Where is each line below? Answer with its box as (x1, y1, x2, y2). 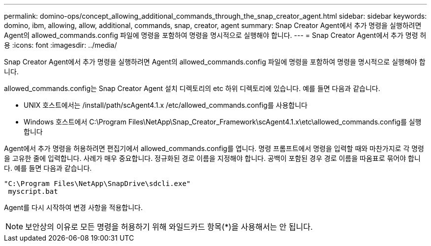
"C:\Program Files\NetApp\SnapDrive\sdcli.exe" (4, 180, 191, 187)
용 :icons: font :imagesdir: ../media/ (4, 41, 117, 49)
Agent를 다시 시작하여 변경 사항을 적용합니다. (4, 203, 143, 212)
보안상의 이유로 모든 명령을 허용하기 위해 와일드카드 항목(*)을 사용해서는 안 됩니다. (25, 222, 313, 232)
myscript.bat (8, 187, 58, 195)
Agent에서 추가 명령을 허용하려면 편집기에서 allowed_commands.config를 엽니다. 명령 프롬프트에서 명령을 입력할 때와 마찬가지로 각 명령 (4, 144, 424, 153)
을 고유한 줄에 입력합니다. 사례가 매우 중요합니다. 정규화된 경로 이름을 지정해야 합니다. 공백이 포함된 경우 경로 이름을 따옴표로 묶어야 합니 (4, 154, 421, 162)
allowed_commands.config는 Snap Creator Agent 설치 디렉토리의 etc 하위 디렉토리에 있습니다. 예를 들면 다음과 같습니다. (4, 84, 380, 92)
